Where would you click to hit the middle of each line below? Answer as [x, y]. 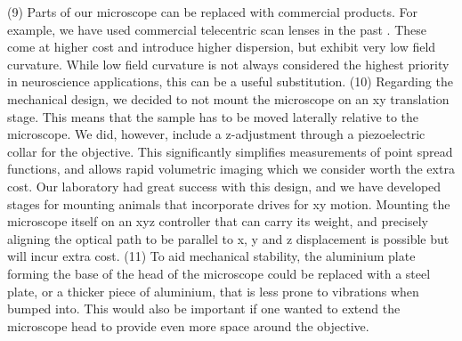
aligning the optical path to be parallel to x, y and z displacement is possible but [228, 238]
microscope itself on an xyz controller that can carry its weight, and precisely [218, 221]
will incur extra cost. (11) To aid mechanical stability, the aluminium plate [211, 256]
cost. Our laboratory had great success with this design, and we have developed [224, 186]
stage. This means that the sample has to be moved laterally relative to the [213, 116]
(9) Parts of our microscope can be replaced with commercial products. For [212, 12]
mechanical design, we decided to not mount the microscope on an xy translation [228, 98]
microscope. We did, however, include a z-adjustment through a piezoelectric [216, 134]
